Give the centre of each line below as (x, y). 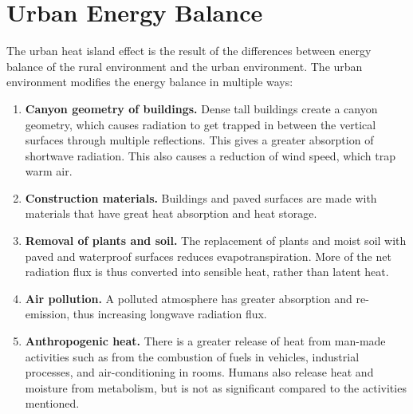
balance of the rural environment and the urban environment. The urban (185, 66)
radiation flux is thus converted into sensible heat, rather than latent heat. (207, 272)
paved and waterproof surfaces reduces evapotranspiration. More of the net (208, 256)
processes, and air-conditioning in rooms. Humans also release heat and (199, 372)
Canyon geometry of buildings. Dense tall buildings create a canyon (201, 108)
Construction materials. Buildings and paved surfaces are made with (201, 197)
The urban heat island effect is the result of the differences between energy (189, 51)
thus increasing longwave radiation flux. (170, 314)
